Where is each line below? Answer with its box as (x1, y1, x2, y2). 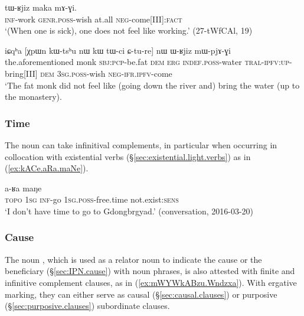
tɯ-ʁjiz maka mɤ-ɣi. (5, 1, 77, 13)
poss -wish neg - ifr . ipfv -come (71, 67, 172, 79)
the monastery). (5, 90, 62, 103)
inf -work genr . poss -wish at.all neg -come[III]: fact (5, 12, 182, 25)
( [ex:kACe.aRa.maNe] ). (5, 162, 89, 174)
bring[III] (5, 67, 38, 79)
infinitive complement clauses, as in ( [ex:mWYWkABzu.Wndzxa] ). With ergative (5, 276, 297, 288)
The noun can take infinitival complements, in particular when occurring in (5, 138, 277, 151)
